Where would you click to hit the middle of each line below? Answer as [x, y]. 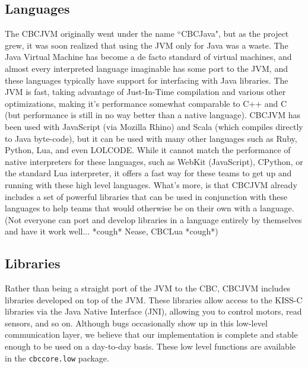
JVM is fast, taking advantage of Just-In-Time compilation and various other [145, 92]
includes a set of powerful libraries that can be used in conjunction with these [146, 196]
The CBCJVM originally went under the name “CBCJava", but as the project [147, 34]
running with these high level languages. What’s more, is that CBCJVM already [151, 184]
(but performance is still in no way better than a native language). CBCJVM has [153, 115]
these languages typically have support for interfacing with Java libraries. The [147, 80]
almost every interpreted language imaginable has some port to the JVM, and [146, 68]
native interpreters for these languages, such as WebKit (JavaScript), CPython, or [154, 161]
